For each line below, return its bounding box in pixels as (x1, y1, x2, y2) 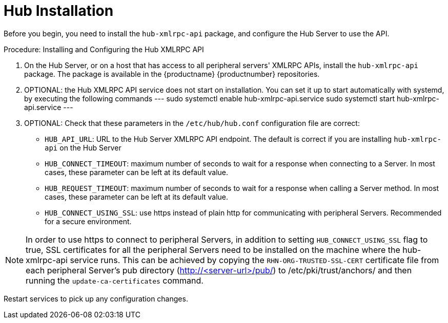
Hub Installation (4, 2, 114, 19)
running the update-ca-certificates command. (26, 275, 203, 286)
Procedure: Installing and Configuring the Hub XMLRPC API (4, 45, 204, 54)
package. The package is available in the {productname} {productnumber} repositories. (24, 69, 320, 78)
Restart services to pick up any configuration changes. (4, 294, 188, 303)
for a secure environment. (45, 217, 132, 226)
